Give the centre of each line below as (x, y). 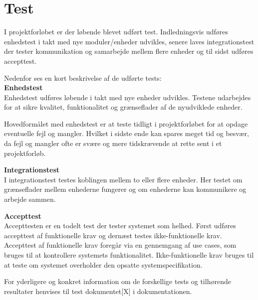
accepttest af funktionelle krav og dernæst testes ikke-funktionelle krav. (113, 235)
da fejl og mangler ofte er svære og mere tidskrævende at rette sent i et (113, 143)
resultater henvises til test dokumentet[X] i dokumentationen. (98, 291)
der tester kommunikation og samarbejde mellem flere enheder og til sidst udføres (129, 51)
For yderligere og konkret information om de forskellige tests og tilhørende (118, 281)
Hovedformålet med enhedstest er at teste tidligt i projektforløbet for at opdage (126, 123)
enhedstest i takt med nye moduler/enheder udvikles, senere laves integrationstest (129, 41)
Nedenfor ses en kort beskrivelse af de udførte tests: (83, 77)
